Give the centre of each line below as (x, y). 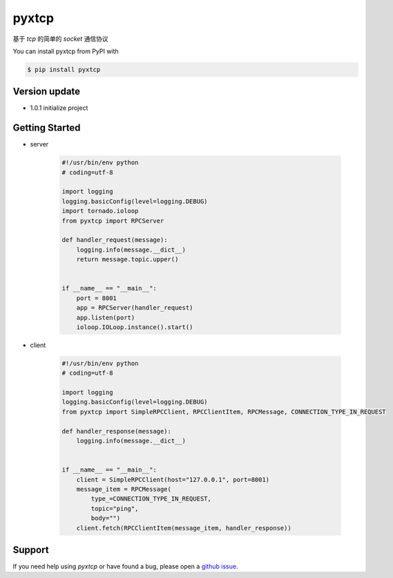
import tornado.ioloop (100, 211)
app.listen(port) (106, 317)
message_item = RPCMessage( (124, 489)
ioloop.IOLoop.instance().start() (135, 327)
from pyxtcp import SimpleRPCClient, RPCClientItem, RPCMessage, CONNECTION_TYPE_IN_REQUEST (224, 412)
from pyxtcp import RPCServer (113, 221)
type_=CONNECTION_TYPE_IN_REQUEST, (151, 499)
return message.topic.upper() (127, 260)
